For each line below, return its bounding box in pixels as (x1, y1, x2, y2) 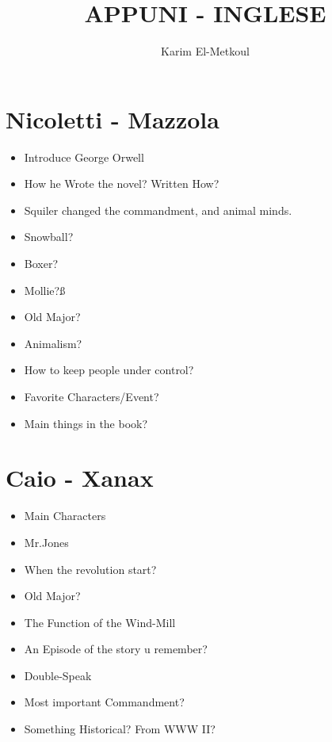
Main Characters (24, 507, 106, 524)
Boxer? (24, 255, 59, 272)
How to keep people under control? (24, 361, 194, 378)
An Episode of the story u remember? (24, 641, 208, 657)
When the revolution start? (24, 560, 157, 577)
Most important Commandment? (24, 694, 185, 710)
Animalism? (24, 335, 82, 351)
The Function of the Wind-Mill (24, 614, 176, 630)
